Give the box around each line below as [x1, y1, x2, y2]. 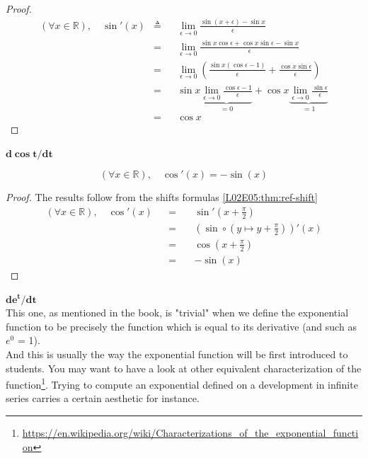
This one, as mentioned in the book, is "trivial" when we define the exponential [6, 305, 349, 320]
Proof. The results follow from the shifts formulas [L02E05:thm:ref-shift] [6, 190, 318, 205]
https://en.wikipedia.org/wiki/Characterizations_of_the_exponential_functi [22, 425, 359, 440]
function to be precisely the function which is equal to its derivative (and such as [6, 319, 357, 333]
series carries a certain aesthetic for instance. [6, 391, 200, 406]
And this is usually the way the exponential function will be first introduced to [6, 346, 348, 361]
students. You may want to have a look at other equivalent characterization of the [6, 360, 362, 375]
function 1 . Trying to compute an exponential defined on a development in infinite [6, 375, 358, 391]
